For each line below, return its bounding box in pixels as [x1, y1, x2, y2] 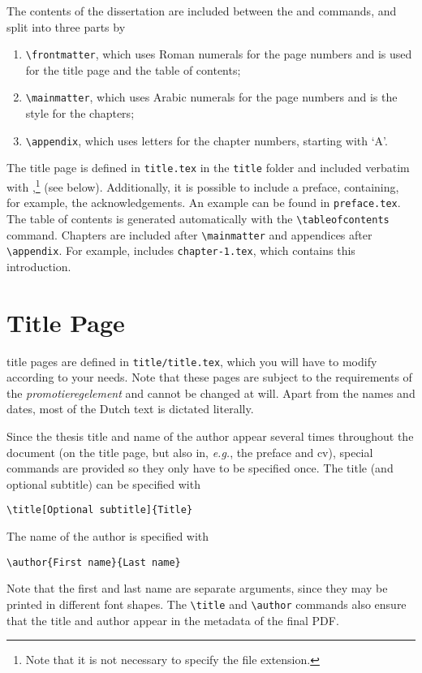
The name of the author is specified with [6, 528, 209, 545]
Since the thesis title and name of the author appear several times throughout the [6, 428, 414, 445]
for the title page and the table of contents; [25, 61, 241, 78]
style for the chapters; [25, 105, 135, 122]
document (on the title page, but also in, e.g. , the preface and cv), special [6, 443, 373, 460]
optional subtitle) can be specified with [6, 475, 200, 492]
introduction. [6, 257, 71, 274]
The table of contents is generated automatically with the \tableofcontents [6, 209, 390, 226]
